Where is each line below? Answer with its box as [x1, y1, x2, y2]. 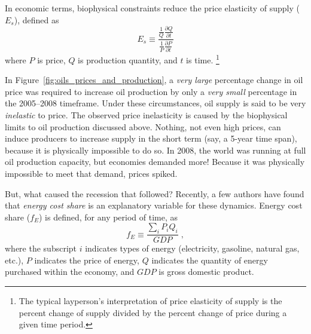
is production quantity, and [78, 53, 178, 66]
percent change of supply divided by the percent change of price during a [19, 306, 287, 318]
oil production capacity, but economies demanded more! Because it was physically [5, 155, 305, 168]
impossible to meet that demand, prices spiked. [5, 167, 178, 180]
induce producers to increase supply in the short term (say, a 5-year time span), [5, 132, 297, 145]
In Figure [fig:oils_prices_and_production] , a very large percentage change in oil [5, 73, 303, 86]
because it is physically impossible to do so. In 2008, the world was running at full [5, 143, 306, 156]
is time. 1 [186, 52, 219, 66]
